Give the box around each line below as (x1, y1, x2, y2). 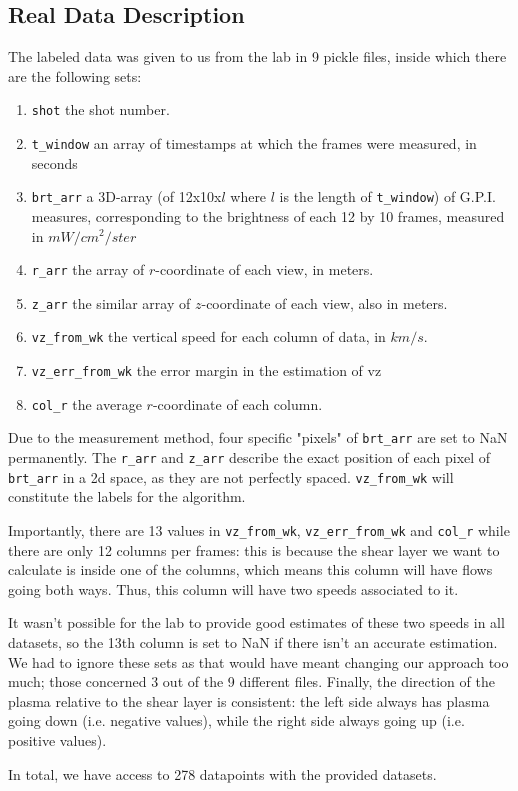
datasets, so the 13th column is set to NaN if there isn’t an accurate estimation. (8, 632, 498, 653)
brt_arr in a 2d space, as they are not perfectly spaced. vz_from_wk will (8, 466, 454, 487)
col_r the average (31, 393, 142, 414)
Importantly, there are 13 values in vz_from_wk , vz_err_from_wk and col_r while (8, 519, 510, 540)
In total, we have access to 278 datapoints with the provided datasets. (8, 763, 437, 784)
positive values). (8, 729, 107, 750)
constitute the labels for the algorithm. (8, 486, 246, 507)
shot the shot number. (31, 99, 170, 120)
